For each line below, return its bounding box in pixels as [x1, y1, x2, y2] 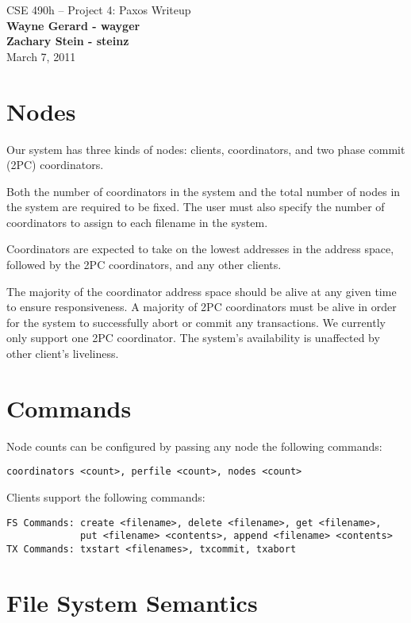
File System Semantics [6, 586, 258, 618]
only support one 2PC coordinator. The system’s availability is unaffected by [6, 329, 380, 346]
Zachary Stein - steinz [6, 33, 129, 49]
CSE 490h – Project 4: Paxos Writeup [6, 2, 191, 17]
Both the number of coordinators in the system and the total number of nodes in [6, 183, 401, 199]
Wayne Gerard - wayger [6, 17, 140, 33]
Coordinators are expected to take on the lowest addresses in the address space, [6, 240, 394, 257]
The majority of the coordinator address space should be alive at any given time [6, 283, 397, 299]
